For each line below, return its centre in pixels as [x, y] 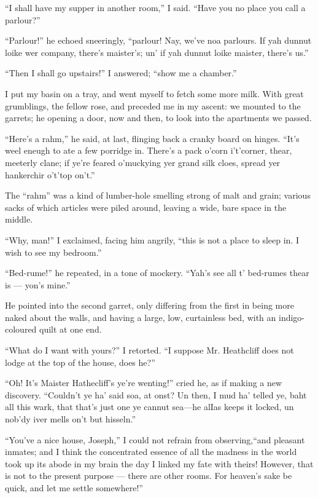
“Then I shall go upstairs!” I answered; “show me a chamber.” [121, 73]
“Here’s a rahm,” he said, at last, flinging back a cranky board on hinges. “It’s [152, 138]
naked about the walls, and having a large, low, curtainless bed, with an [141, 317]
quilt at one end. [71, 329]
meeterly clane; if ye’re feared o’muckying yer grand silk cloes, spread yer [143, 162]
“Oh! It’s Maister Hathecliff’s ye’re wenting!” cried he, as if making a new [144, 383]
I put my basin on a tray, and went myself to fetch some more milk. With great [154, 93]
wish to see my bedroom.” [53, 252]
